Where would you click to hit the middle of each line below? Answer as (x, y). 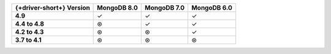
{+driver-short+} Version (52, 8)
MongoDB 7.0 (165, 8)
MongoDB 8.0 (117, 8)
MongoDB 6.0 (212, 8)
